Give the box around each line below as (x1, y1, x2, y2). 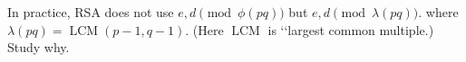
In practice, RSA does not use (7, 3, 174, 21)
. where (418, 3, 459, 21)
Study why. (7, 38, 70, 57)
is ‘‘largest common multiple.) (267, 20, 434, 39)
